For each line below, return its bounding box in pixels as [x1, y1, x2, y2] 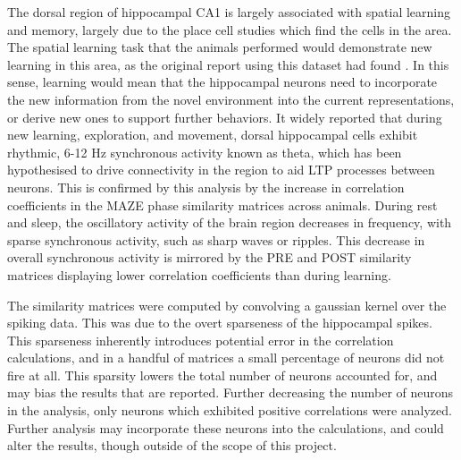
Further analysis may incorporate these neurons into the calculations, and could [7, 418, 444, 437]
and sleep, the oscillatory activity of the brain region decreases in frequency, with [7, 213, 452, 232]
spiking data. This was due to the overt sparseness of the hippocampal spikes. [7, 313, 432, 332]
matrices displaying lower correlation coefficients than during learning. [7, 265, 391, 284]
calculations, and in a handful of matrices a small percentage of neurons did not [7, 348, 445, 367]
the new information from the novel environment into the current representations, [7, 89, 455, 108]
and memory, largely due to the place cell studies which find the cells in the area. [7, 20, 452, 38]
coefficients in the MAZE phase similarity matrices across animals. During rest [7, 195, 438, 214]
